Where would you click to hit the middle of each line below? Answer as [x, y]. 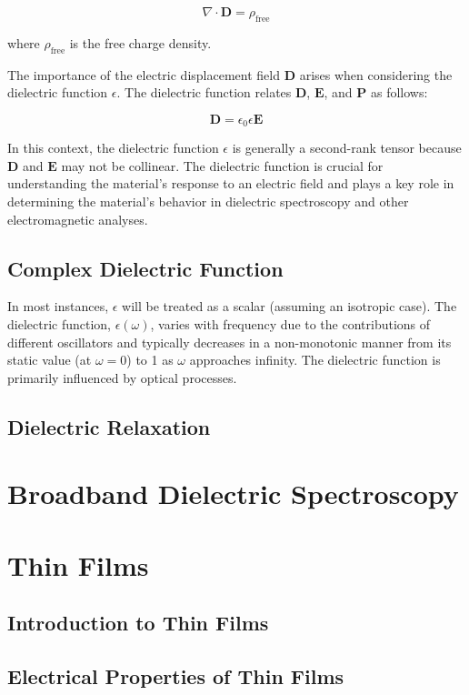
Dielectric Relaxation [109, 426]
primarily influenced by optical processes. [122, 377]
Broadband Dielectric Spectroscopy [233, 494]
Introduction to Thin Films [138, 623]
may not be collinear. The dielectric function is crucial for [222, 165]
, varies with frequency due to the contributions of [290, 324]
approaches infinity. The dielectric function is [315, 360]
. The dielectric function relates [204, 92]
